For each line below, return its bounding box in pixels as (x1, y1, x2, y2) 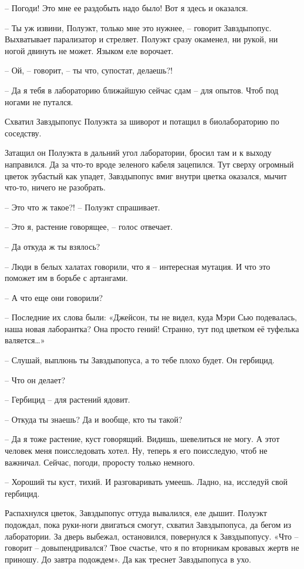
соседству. (5, 126, 42, 139)
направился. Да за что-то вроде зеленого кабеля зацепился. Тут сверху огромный (5, 158, 294, 170)
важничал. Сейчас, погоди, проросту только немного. (5, 456, 195, 468)
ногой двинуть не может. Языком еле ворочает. (5, 44, 174, 56)
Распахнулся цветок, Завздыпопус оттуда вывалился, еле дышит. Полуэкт (5, 507, 267, 519)
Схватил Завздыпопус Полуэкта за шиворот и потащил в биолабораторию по (5, 115, 279, 128)
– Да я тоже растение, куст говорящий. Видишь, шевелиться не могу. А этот (5, 433, 280, 445)
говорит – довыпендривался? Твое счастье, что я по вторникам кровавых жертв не (5, 541, 299, 554)
